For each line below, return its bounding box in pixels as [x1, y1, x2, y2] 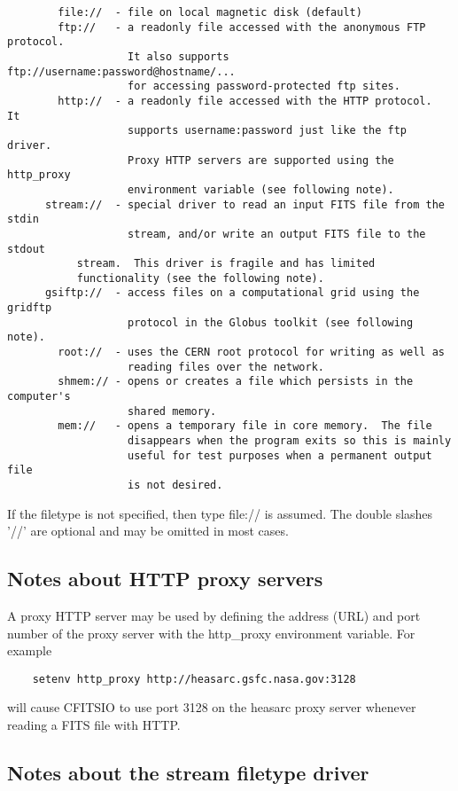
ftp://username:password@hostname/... [7, 65, 236, 78]
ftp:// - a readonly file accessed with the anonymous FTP [58, 20, 426, 34]
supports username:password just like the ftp [128, 124, 408, 137]
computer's [7, 390, 71, 403]
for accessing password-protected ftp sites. [128, 80, 400, 93]
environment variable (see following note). [128, 183, 394, 196]
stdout [7, 242, 45, 255]
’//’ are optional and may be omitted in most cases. [7, 521, 289, 540]
